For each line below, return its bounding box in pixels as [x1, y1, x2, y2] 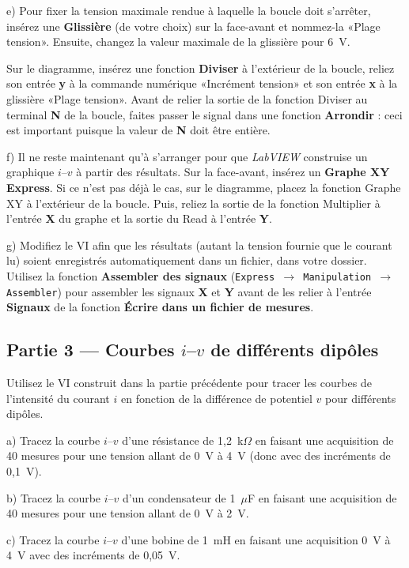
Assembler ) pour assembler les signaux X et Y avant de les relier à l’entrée [6, 283, 372, 299]
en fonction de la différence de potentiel [120, 389, 312, 406]
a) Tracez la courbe [6, 431, 100, 448]
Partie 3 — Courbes [6, 337, 175, 362]
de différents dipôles [210, 337, 379, 362]
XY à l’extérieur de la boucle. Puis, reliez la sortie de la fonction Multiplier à [6, 194, 381, 211]
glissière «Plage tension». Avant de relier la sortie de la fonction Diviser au [6, 90, 368, 107]
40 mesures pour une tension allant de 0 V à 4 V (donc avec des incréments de [6, 447, 391, 464]
